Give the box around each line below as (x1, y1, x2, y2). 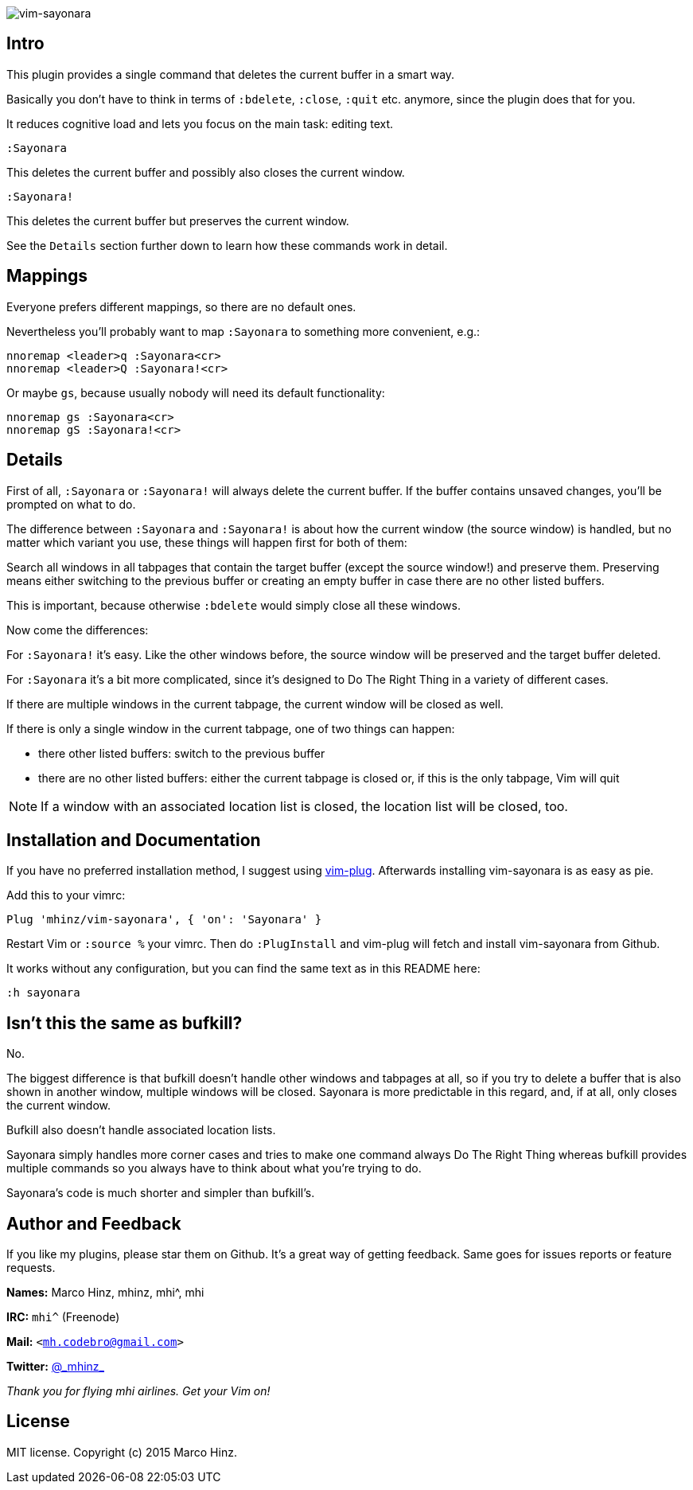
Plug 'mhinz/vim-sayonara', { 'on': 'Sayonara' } (6, 913, 322, 926)
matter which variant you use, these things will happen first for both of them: (6, 535, 407, 549)
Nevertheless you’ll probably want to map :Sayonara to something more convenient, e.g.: (6, 324, 481, 338)
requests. (6, 1261, 56, 1275)
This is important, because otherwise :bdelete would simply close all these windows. (6, 598, 461, 612)
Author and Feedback (6, 1213, 181, 1234)
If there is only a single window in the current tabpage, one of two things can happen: (6, 721, 455, 735)
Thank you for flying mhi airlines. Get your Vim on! (6, 1384, 271, 1398)
